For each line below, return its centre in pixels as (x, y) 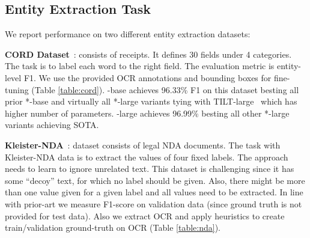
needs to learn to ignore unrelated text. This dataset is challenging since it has (150, 169)
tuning (17, 89)
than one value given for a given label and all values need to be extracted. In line (154, 192)
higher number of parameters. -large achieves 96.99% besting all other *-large (147, 113)
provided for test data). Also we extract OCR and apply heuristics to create (145, 215)
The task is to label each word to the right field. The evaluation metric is (140, 66)
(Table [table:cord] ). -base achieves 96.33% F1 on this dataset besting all (165, 89)
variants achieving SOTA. (52, 125)
